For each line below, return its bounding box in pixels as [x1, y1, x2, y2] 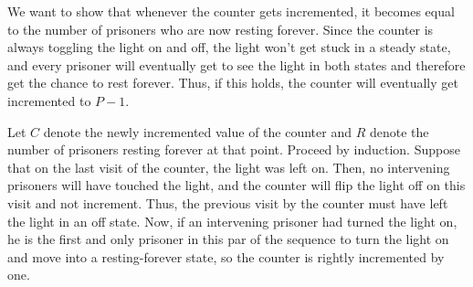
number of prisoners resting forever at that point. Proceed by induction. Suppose [7, 140, 460, 159]
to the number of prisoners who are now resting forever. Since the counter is [7, 19, 434, 38]
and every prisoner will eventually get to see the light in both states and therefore [7, 55, 466, 74]
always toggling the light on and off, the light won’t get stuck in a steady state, [7, 37, 451, 57]
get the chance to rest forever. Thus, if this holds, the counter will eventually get [7, 73, 458, 92]
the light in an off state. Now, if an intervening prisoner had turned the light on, [7, 211, 457, 230]
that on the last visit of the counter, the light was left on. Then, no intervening [7, 157, 450, 176]
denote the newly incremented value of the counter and [43, 122, 352, 141]
